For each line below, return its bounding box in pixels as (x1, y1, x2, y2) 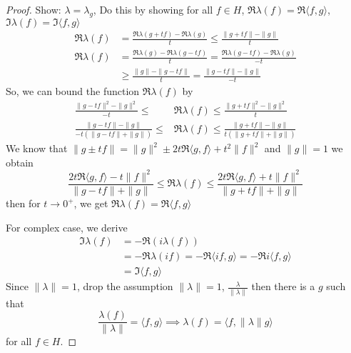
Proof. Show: (6, 2, 61, 16)
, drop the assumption (76, 279, 173, 294)
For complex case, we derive (6, 219, 128, 234)
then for (6, 196, 41, 211)
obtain (6, 154, 34, 169)
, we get (73, 196, 108, 211)
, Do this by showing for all (93, 2, 213, 16)
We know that (6, 141, 68, 156)
